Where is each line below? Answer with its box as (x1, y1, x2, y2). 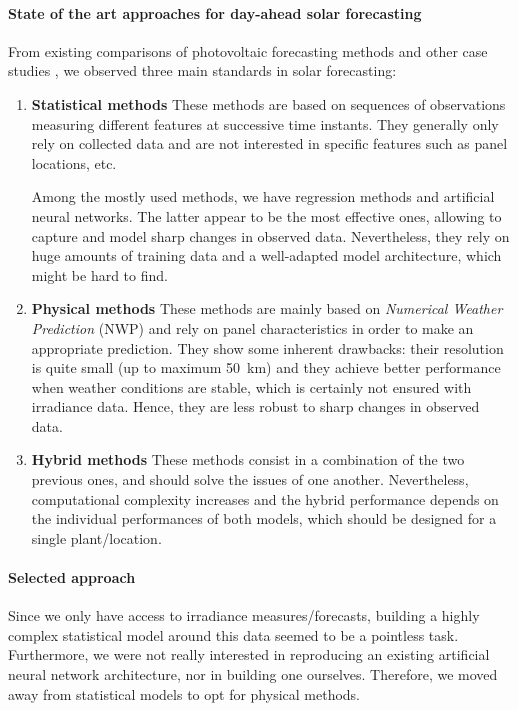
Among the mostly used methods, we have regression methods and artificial (31, 186, 495, 207)
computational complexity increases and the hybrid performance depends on (31, 488, 499, 509)
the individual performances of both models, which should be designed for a (31, 508, 497, 529)
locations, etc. (31, 152, 117, 173)
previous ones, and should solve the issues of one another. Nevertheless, (31, 469, 469, 490)
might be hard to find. (31, 264, 168, 285)
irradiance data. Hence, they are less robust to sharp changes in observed (31, 396, 480, 417)
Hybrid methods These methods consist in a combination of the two (31, 449, 465, 470)
